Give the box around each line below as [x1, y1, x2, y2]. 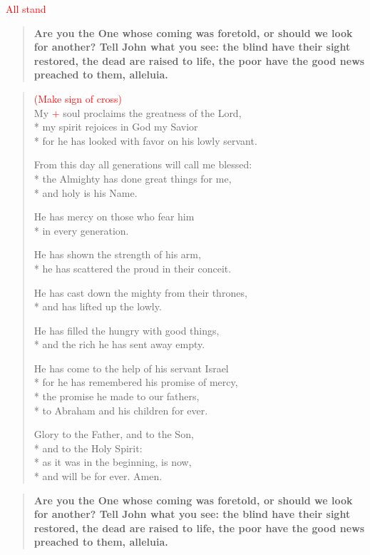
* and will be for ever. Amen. [34, 469, 163, 484]
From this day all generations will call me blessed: [34, 157, 252, 172]
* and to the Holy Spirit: [34, 440, 143, 455]
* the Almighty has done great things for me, [34, 170, 232, 185]
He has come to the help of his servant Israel [34, 360, 229, 375]
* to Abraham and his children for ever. [34, 402, 208, 417]
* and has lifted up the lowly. [34, 299, 162, 314]
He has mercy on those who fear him [34, 209, 195, 224]
